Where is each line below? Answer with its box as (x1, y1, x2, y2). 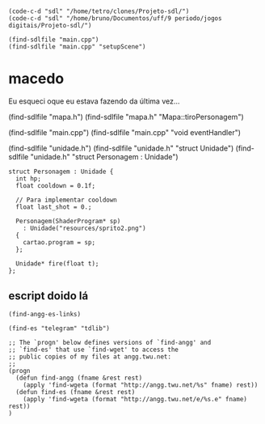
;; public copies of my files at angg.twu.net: (8, 352, 172, 361)
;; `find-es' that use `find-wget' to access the (8, 346, 179, 354)
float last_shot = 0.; (15, 203, 92, 211)
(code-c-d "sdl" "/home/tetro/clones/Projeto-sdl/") (8, 7, 190, 15)
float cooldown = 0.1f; (15, 182, 95, 190)
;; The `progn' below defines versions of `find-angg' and (8, 338, 212, 346)
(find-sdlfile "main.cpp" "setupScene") (8, 43, 147, 51)
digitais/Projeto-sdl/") (8, 22, 92, 30)
